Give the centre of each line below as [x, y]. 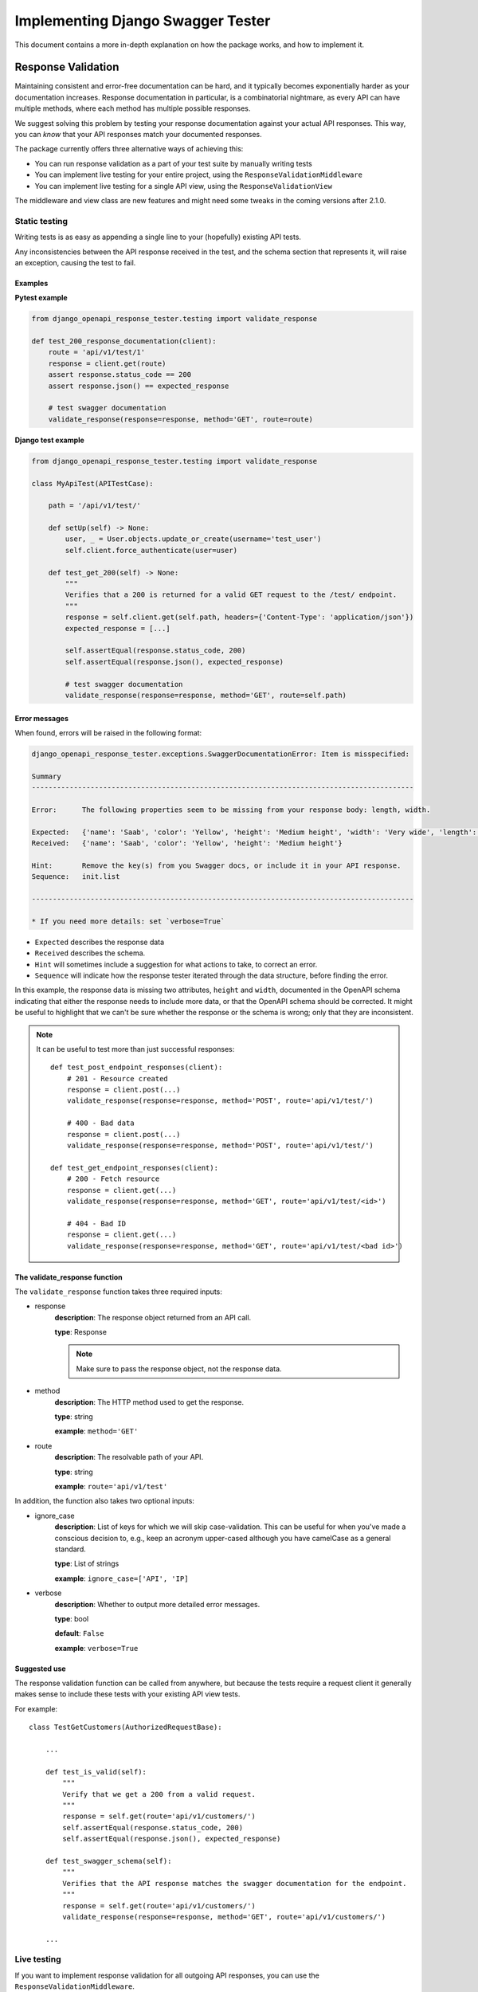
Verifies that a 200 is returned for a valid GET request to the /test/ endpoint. [231, 595]
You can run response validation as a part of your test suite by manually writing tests [173, 163]
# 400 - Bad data [100, 1123]
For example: [36, 1708]
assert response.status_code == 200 [119, 375]
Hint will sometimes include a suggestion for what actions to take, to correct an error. [176, 964]
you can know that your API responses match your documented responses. [138, 135]
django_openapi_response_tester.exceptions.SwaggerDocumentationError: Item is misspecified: [221, 754]
